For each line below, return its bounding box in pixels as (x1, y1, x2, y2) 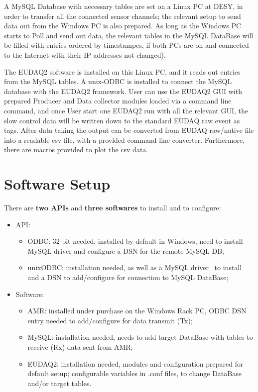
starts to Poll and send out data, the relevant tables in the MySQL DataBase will (4, 30, 254, 40)
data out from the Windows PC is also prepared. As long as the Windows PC (4, 20, 242, 31)
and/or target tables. (27, 378, 92, 388)
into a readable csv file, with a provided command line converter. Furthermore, (4, 134, 245, 145)
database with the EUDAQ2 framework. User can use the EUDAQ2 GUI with (4, 86, 242, 96)
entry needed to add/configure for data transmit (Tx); (27, 315, 193, 325)
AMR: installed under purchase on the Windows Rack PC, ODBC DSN (27, 305, 247, 316)
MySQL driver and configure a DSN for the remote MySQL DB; (27, 245, 224, 256)
